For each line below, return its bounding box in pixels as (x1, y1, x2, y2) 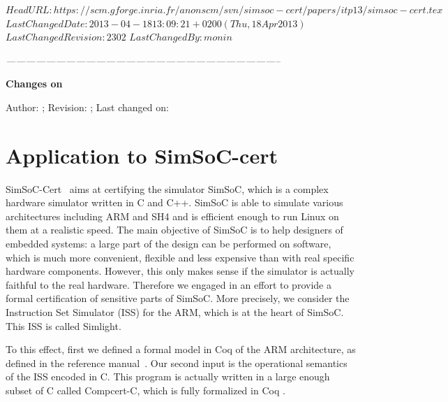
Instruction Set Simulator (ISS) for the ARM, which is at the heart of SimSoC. (6, 305, 344, 320)
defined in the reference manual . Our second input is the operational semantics (6, 355, 348, 370)
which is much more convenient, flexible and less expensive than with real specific (6, 250, 354, 264)
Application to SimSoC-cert (6, 141, 278, 169)
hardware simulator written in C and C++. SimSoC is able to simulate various (6, 195, 343, 210)
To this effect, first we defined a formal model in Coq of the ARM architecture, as (6, 342, 356, 357)
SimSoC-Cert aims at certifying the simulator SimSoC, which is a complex (6, 181, 329, 196)
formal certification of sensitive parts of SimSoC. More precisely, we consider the (6, 291, 350, 306)
